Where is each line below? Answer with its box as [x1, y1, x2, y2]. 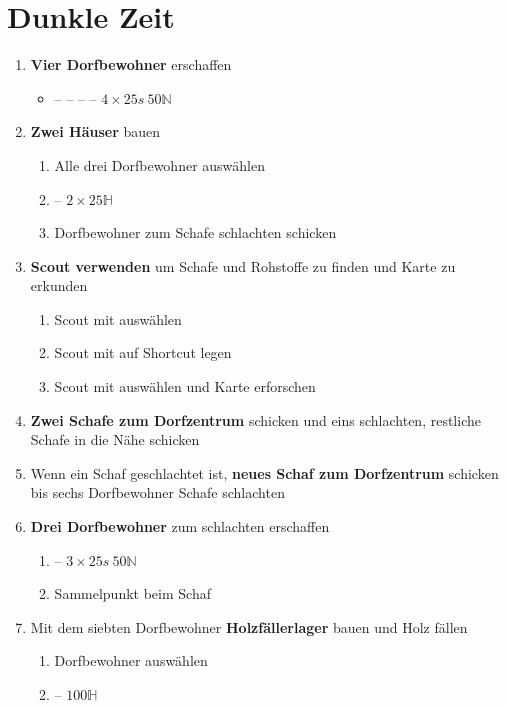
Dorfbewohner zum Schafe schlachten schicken [54, 222, 337, 243]
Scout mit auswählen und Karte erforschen [54, 376, 316, 397]
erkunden [30, 275, 88, 296]
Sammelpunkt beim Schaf [54, 583, 211, 604]
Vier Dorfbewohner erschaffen [30, 54, 232, 75]
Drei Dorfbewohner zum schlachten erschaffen [30, 516, 330, 537]
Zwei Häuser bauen [30, 121, 161, 142]
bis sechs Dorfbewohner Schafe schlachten [30, 482, 285, 503]
